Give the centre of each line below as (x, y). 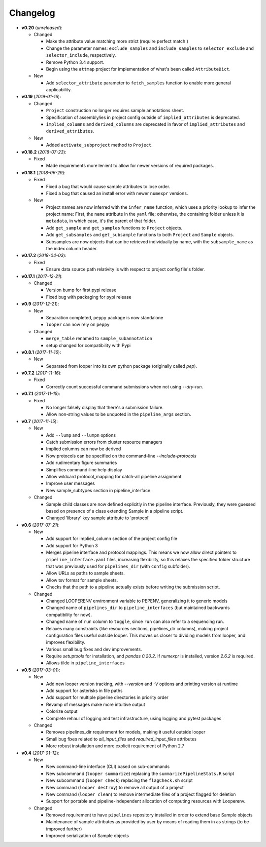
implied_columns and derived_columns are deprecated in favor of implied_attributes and (146, 124)
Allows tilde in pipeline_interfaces (85, 663)
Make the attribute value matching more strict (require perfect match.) (117, 41)
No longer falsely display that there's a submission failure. (105, 408)
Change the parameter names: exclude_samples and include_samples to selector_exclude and (150, 48)
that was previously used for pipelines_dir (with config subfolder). (118, 566)
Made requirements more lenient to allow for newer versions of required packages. (130, 166)
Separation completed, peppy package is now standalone (105, 317)
